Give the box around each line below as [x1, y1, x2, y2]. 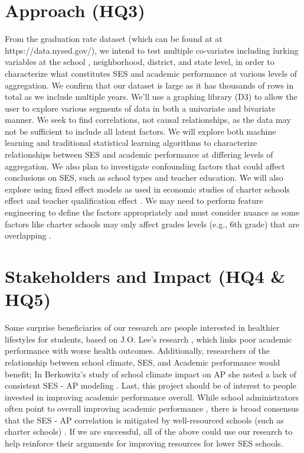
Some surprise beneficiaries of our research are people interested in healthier [5, 321, 280, 334]
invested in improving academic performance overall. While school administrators [5, 390, 299, 403]
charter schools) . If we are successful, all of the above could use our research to [5, 425, 293, 438]
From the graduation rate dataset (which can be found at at [5, 32, 223, 45]
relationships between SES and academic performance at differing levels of [5, 148, 273, 161]
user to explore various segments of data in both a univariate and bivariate [5, 102, 276, 114]
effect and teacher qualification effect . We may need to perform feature [5, 194, 263, 207]
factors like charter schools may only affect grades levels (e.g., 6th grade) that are [5, 217, 300, 230]
